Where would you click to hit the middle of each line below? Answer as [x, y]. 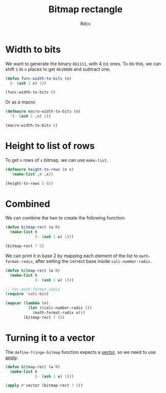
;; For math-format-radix [33, 289]
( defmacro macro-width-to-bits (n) [43, 112]
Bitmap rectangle [86, 9]
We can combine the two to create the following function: [65, 218]
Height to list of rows [50, 146]
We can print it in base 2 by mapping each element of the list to [72, 256]
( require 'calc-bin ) [27, 294]
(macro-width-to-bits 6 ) [32, 126]
